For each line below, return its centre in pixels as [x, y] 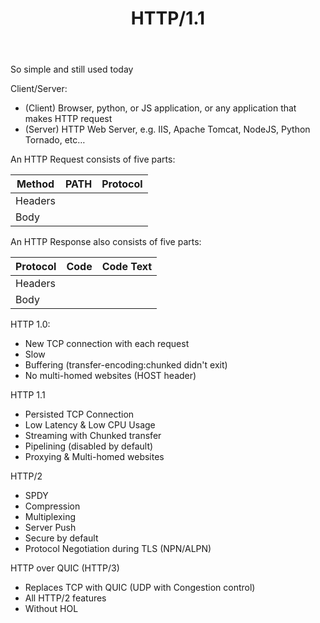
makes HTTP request [68, 119]
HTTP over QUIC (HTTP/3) [65, 568]
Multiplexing [50, 517]
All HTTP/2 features [65, 598]
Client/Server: [39, 89]
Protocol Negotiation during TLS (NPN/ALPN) [118, 549]
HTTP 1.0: [30, 324]
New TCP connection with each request [107, 344]
